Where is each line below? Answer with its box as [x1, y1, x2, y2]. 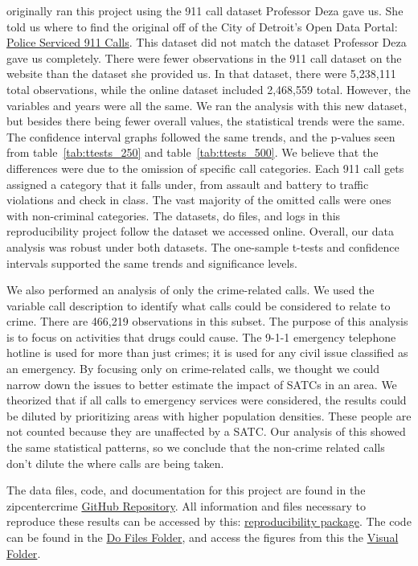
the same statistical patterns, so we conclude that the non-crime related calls [6, 439, 385, 456]
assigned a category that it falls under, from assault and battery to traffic [6, 175, 369, 192]
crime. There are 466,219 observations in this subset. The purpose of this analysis [6, 313, 408, 330]
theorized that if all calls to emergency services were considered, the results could [6, 392, 407, 408]
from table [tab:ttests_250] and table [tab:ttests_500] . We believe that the [6, 144, 379, 161]
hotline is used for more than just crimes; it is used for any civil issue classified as [6, 344, 408, 361]
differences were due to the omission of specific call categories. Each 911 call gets [6, 159, 404, 176]
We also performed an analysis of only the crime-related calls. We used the [6, 281, 375, 298]
